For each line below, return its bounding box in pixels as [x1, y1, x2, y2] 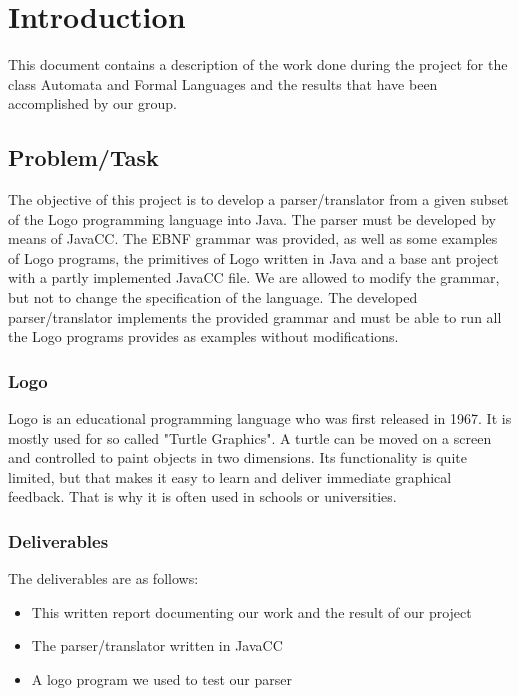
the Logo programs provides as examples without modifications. [8, 326, 399, 347]
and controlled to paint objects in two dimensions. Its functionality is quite [8, 447, 467, 468]
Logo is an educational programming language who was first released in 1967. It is [8, 408, 512, 429]
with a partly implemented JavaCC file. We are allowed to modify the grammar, [8, 267, 500, 288]
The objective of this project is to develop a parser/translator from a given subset [8, 189, 509, 210]
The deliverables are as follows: [8, 568, 199, 589]
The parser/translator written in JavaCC [31, 635, 283, 656]
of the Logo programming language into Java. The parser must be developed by [8, 208, 496, 229]
